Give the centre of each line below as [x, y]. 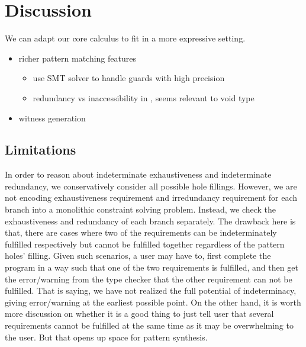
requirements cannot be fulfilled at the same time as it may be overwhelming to [149, 325]
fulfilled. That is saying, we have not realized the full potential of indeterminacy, [151, 290]
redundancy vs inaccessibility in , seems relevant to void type [144, 97]
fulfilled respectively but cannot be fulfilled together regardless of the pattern [145, 244]
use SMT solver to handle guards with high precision [129, 78]
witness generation [52, 118]
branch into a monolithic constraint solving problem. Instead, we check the [141, 209]
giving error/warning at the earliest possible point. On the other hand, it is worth [153, 302]
